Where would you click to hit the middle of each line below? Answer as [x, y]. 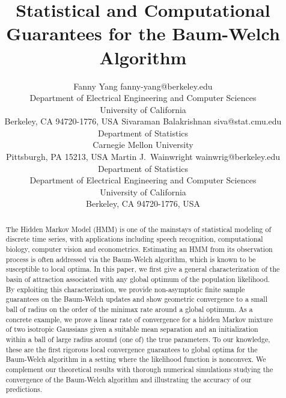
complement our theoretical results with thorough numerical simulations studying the [139, 369]
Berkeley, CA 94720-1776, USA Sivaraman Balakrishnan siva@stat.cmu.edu [143, 121]
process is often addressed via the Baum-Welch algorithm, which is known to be [131, 259]
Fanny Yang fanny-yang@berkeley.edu [143, 86]
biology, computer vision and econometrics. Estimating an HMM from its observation [139, 249]
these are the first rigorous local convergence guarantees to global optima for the [132, 349]
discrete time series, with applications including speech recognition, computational [134, 239]
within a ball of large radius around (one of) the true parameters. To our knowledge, [138, 339]
